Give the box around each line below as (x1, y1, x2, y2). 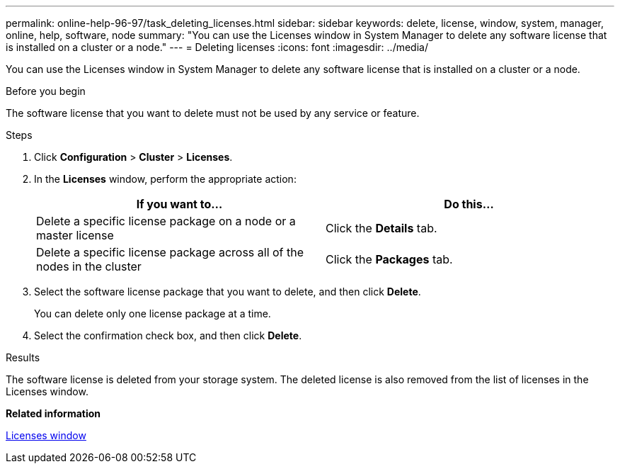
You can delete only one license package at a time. (34, 307, 271, 320)
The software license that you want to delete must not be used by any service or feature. (6, 107, 420, 119)
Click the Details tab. (326, 221, 437, 235)
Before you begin (6, 85, 86, 97)
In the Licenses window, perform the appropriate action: (34, 173, 297, 185)
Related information (6, 407, 101, 419)
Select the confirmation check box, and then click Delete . (34, 329, 302, 341)
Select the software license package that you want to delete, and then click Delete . (34, 286, 421, 298)
